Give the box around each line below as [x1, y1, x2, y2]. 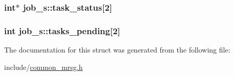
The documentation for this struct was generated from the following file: [4, 44, 230, 55]
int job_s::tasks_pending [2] [4, 24, 121, 37]
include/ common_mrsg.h [4, 61, 83, 72]
